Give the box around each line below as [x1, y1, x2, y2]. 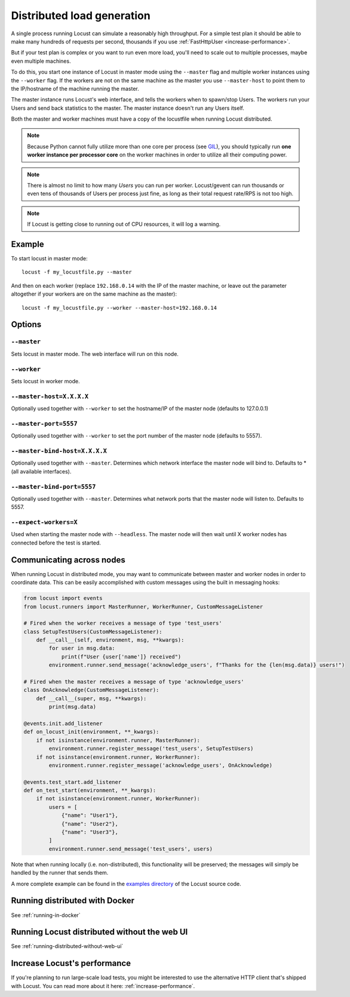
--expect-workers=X [11, 518, 78, 527]
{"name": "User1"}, [61, 812, 119, 819]
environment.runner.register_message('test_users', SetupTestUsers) [48, 745, 254, 752]
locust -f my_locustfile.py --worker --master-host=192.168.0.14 [22, 304, 217, 311]
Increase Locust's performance [11, 958, 131, 968]
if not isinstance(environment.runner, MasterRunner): [36, 737, 200, 743]
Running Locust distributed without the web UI [11, 927, 188, 937]
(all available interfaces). [11, 467, 72, 475]
